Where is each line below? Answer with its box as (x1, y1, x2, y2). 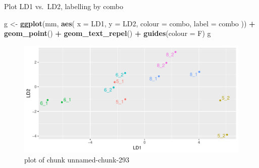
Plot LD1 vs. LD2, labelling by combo (4, 1, 123, 11)
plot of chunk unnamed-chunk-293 (24, 154, 130, 165)
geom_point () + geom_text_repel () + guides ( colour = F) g (4, 28, 211, 38)
